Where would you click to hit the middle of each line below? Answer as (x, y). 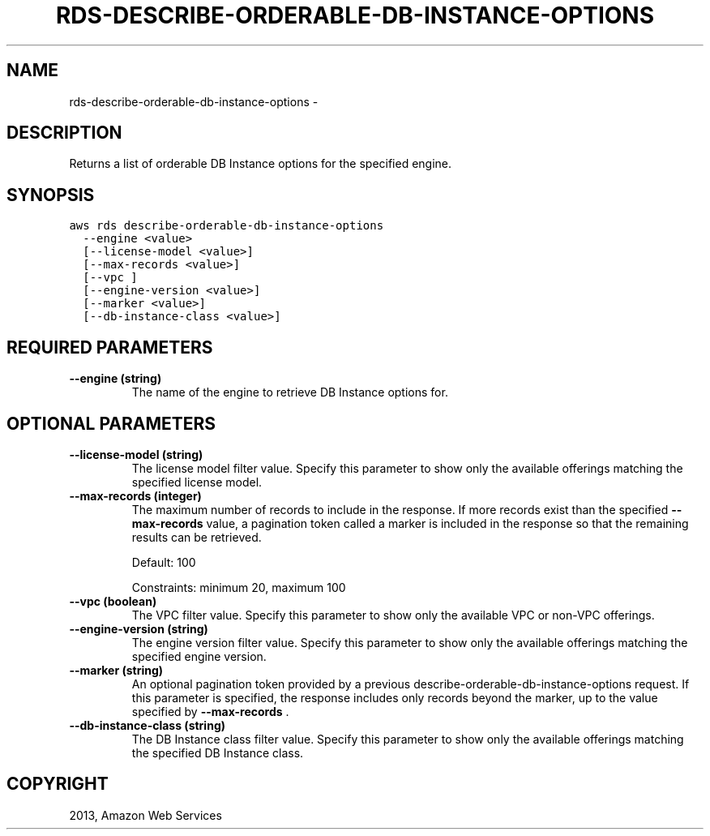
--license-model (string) (136, 454)
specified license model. (197, 482)
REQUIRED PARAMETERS (110, 347)
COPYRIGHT (58, 784)
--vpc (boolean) (113, 601)
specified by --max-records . (210, 711)
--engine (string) (115, 379)
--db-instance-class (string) (147, 725)
